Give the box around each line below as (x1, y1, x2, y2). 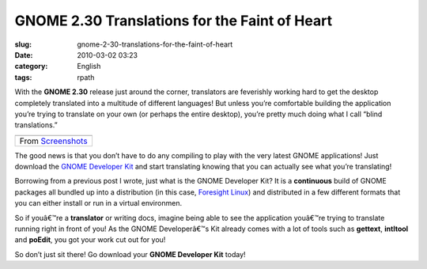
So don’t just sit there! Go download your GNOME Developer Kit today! (14, 249, 246, 259)
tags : (14, 72, 32, 82)
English (77, 62, 101, 71)
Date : (14, 50, 33, 59)
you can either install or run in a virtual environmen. (14, 199, 182, 208)
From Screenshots (19, 135, 88, 146)
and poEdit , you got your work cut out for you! (14, 235, 166, 244)
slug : (14, 40, 32, 49)
